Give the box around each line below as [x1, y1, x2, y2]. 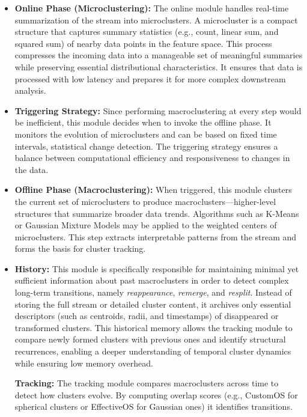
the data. [14, 163, 49, 175]
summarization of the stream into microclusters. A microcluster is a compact [14, 13, 298, 26]
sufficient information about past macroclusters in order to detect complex [14, 274, 289, 287]
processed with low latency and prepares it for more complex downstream [14, 72, 286, 85]
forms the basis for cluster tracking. [14, 242, 146, 255]
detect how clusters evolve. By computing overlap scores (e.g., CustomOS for [14, 388, 298, 401]
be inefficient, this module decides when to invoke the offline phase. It [14, 116, 272, 129]
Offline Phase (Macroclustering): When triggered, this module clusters [14, 183, 292, 196]
